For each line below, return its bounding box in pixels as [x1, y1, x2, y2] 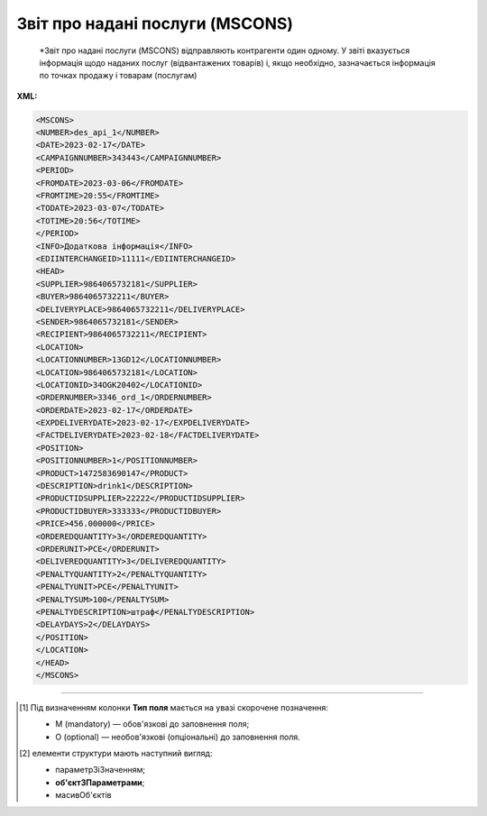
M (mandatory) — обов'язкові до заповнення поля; [55, 719, 250, 729]
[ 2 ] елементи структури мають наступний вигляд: [19, 748, 213, 759]
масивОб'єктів [55, 790, 112, 801]
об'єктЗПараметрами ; [55, 776, 145, 788]
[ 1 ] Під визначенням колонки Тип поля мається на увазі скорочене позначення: [19, 701, 329, 712]
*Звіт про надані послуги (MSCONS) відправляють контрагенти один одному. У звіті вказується [39, 45, 410, 56]
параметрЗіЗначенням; [55, 765, 146, 775]
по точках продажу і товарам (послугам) [39, 70, 198, 81]
